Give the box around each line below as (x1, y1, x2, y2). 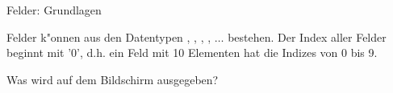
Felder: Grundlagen (6, 2, 102, 18)
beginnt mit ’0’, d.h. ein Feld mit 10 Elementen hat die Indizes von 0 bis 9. (6, 44, 378, 61)
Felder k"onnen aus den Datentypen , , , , (6, 28, 211, 45)
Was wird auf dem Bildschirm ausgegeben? (6, 71, 219, 87)
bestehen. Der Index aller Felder (228, 28, 387, 45)
